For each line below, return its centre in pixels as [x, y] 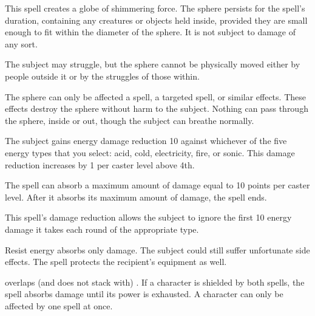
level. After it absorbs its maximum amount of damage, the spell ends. [136, 197]
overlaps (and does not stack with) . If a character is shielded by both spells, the [155, 282]
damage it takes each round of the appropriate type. [102, 229]
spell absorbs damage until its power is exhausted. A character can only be [144, 294]
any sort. [21, 43]
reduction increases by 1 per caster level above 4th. [100, 164]
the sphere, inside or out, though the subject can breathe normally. [130, 120]
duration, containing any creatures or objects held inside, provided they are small [156, 20]
